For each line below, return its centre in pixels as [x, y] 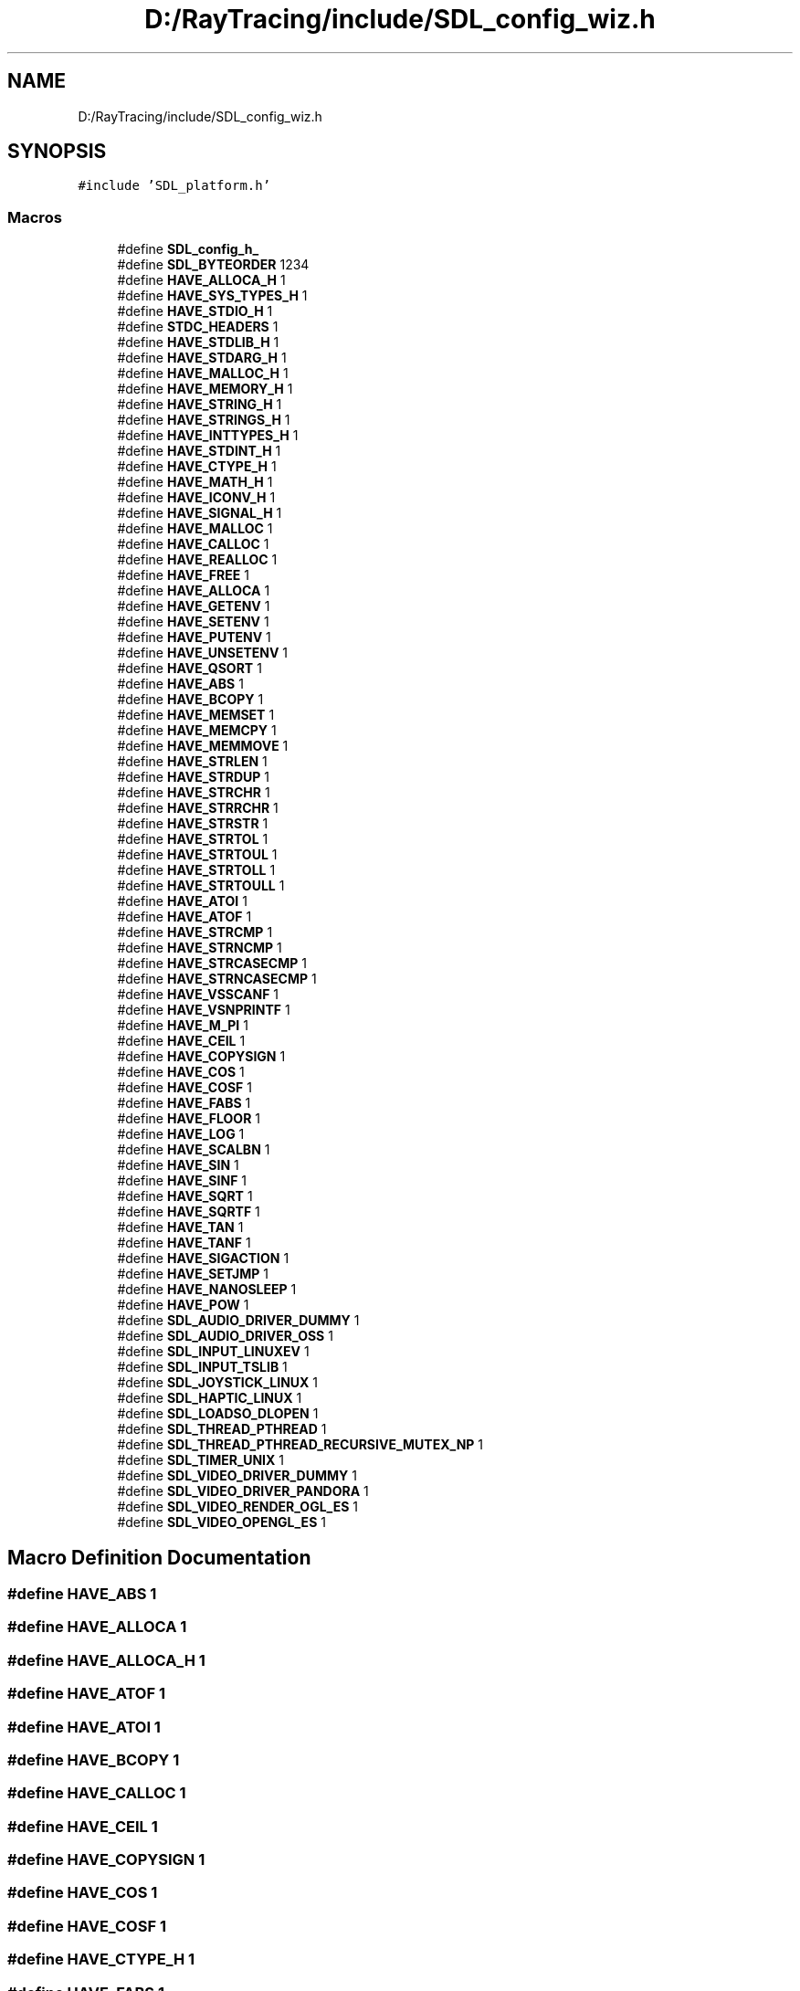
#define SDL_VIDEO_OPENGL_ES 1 [221, 1522]
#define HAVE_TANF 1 [184, 1243]
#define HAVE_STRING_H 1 [200, 405]
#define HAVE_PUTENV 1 [194, 637]
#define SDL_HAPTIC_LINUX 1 [210, 1398]
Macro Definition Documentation [159, 1557]
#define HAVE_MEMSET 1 [196, 715]
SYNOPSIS [57, 152]
